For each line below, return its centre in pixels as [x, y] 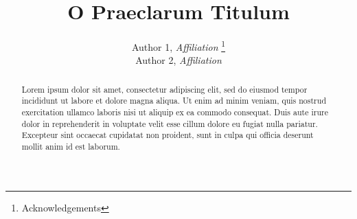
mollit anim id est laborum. [71, 147]
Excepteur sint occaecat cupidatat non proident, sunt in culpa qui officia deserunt [168, 135]
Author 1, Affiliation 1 [178, 46]
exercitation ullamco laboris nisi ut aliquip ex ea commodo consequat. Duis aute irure [175, 112]
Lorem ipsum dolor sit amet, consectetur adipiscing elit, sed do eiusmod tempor [164, 89]
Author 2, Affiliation [178, 60]
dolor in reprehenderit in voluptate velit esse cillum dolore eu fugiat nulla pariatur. [170, 123]
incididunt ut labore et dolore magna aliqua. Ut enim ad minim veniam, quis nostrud [174, 101]
